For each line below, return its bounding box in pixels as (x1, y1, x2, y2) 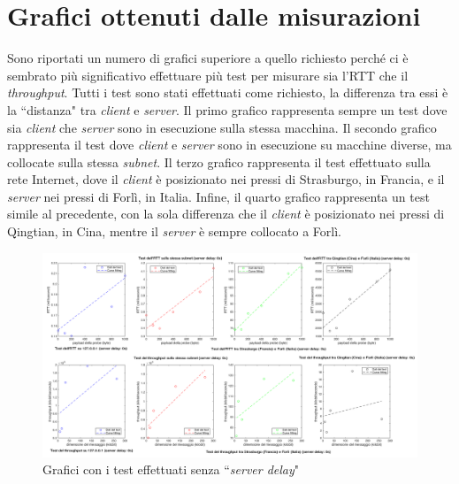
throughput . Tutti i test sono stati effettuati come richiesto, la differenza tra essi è (7, 83, 448, 102)
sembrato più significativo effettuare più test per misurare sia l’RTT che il (7, 65, 409, 84)
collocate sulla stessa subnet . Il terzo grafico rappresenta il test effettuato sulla (7, 152, 431, 171)
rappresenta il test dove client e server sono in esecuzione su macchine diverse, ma (7, 135, 452, 154)
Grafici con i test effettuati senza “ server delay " (42, 460, 300, 479)
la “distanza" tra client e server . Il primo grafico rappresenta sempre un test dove (7, 100, 448, 119)
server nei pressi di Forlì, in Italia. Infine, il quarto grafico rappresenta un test (7, 187, 430, 205)
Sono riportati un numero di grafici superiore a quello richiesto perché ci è (7, 49, 409, 67)
